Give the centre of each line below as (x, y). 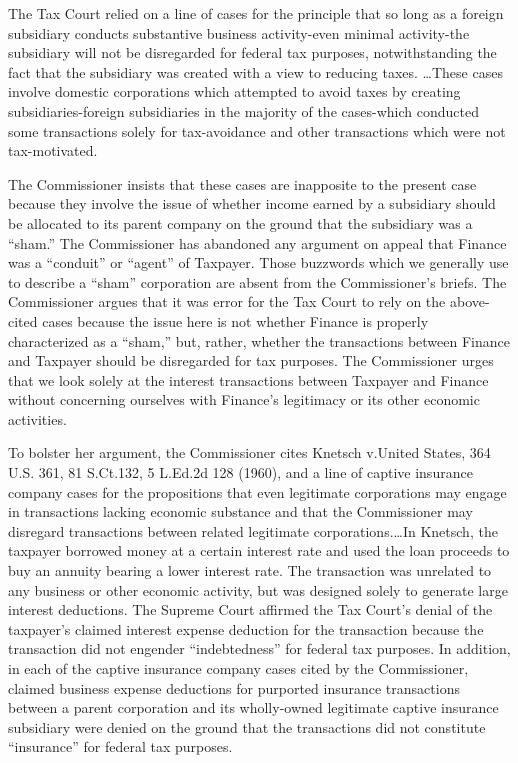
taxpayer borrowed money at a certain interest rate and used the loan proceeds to (259, 550)
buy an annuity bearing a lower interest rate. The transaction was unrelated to (250, 570)
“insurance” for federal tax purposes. (120, 746)
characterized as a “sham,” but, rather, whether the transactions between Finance (259, 340)
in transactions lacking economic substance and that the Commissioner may (240, 511)
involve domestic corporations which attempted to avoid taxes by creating (234, 91)
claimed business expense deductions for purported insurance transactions (234, 687)
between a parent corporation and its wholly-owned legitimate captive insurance (253, 707)
